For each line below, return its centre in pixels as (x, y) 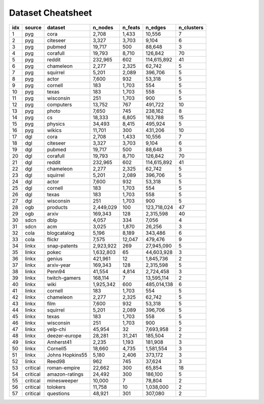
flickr (53, 239)
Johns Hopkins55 (67, 355)
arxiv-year (59, 265)
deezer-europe (64, 336)
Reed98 (56, 361)
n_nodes (103, 27)
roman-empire (64, 368)
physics (56, 124)
